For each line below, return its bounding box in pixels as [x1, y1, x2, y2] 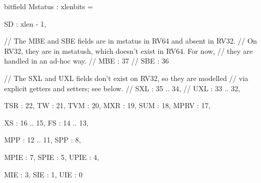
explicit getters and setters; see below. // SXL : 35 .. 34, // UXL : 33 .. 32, [4, 83, 240, 93]
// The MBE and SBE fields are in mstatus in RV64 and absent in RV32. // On [4, 35, 257, 46]
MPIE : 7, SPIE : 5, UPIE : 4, [4, 151, 99, 162]
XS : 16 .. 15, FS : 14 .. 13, [4, 117, 89, 128]
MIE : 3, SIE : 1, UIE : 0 [4, 169, 83, 179]
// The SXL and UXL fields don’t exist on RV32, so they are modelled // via [4, 72, 249, 83]
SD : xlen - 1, [4, 18, 46, 29]
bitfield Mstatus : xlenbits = [4, 1, 93, 11]
